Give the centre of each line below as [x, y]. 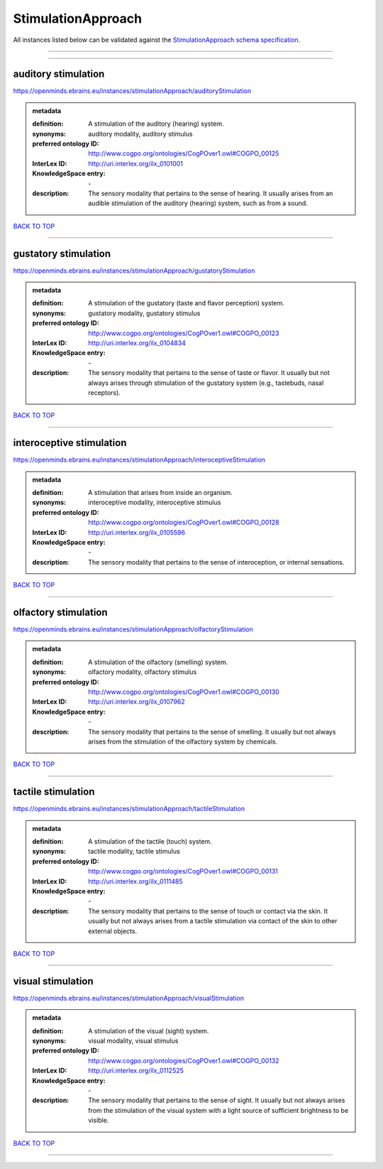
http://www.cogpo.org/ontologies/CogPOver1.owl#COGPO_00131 [183, 871]
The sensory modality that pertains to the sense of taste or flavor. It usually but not [209, 373]
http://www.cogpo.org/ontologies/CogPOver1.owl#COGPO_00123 [184, 333]
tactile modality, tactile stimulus [134, 852]
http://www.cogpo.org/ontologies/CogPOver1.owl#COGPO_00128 [184, 523]
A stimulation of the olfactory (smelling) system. [158, 662]
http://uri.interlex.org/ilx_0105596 [137, 532]
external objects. [113, 931]
